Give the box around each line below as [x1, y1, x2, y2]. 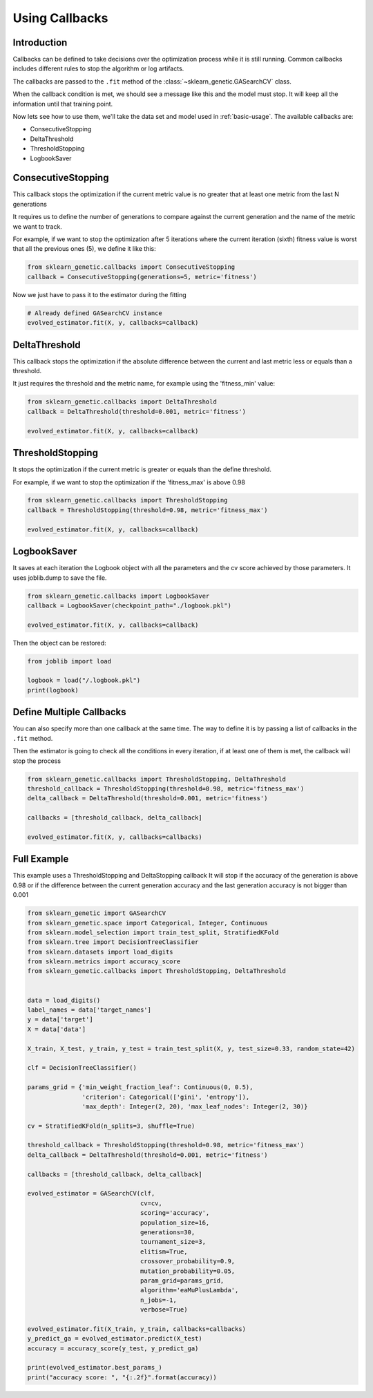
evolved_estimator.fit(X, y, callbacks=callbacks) [27, 833, 203, 841]
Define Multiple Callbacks [12, 706, 126, 718]
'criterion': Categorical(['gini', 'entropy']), [82, 1093, 250, 1101]
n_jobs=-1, [140, 1296, 178, 1304]
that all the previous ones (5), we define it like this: [12, 245, 156, 253]
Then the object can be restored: [12, 639, 106, 647]
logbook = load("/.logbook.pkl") [27, 677, 141, 684]
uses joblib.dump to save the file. [12, 574, 107, 582]
